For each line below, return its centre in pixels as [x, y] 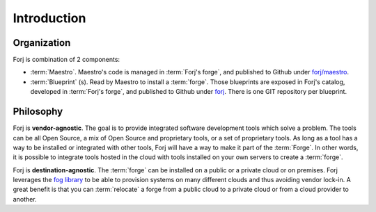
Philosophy [38, 112]
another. [25, 199]
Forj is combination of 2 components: [66, 60]
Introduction [49, 18]
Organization [42, 43]
